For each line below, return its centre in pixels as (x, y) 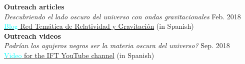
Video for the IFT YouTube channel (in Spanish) (79, 55)
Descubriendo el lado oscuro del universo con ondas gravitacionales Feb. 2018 (122, 16)
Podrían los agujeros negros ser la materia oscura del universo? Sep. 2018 (117, 45)
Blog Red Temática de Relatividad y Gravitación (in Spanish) (99, 26)
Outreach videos (32, 35)
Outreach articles (34, 6)
